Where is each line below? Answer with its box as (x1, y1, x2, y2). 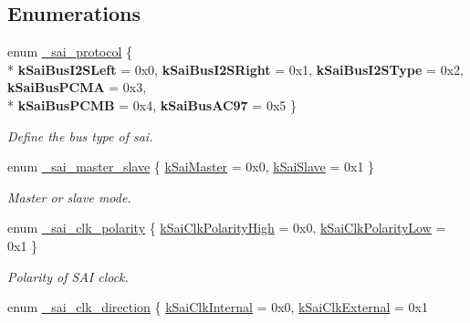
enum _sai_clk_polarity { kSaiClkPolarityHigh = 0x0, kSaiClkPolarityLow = (7, 218, 446, 237)
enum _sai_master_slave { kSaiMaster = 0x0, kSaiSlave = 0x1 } (7, 157, 375, 176)
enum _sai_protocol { (7, 42, 133, 61)
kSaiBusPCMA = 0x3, (7, 78, 147, 97)
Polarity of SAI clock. (7, 266, 129, 286)
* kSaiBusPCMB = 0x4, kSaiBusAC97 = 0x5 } (7, 95, 297, 114)
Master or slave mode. (7, 187, 131, 206)
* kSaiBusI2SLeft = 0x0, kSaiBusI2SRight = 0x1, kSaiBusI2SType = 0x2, (7, 59, 464, 78)
